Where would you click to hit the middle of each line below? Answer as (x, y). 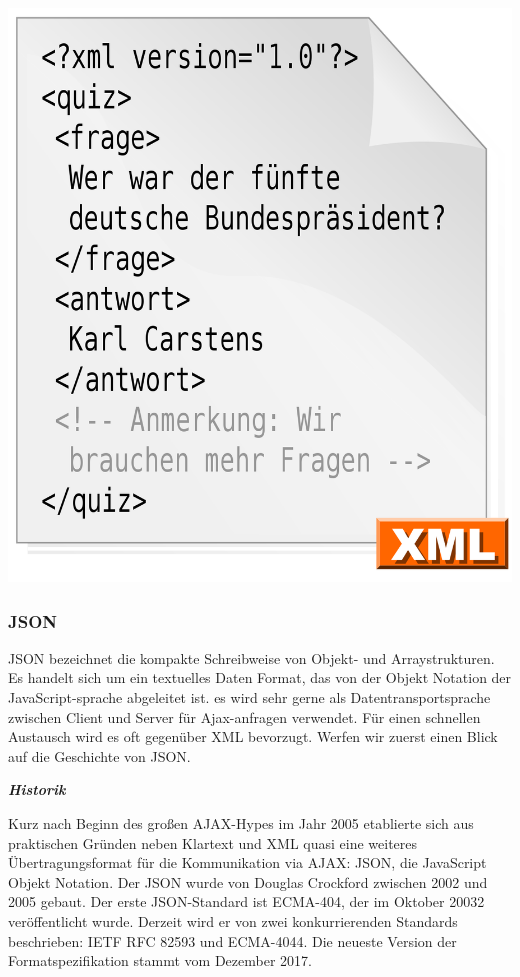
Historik (37, 789)
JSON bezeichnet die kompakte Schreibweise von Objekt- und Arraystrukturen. (251, 657)
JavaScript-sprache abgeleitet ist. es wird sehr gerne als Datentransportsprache (249, 697)
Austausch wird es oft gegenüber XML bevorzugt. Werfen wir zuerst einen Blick (253, 736)
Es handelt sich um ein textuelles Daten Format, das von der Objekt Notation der (260, 677)
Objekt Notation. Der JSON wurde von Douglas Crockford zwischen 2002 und (248, 881)
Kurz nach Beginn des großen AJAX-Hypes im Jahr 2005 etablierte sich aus (241, 823)
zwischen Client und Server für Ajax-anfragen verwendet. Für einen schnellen (244, 716)
